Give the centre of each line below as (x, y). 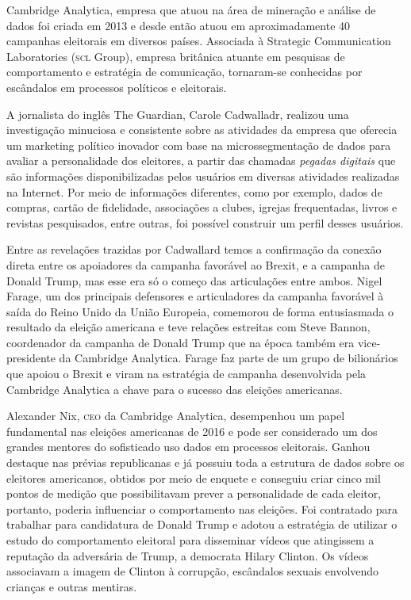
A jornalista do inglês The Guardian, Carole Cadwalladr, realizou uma (178, 114)
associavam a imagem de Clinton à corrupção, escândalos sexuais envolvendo (193, 571)
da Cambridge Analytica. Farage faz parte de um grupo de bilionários (229, 358)
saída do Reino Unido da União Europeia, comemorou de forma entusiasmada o (200, 311)
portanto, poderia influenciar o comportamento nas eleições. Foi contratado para (202, 508)
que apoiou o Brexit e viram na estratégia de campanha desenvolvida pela (186, 374)
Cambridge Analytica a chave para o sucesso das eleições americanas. (175, 389)
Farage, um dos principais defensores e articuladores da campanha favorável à (195, 296)
